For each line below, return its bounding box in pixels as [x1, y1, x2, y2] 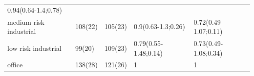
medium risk [7, 16, 44, 27]
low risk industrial [7, 43, 62, 53]
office [7, 60, 23, 70]
